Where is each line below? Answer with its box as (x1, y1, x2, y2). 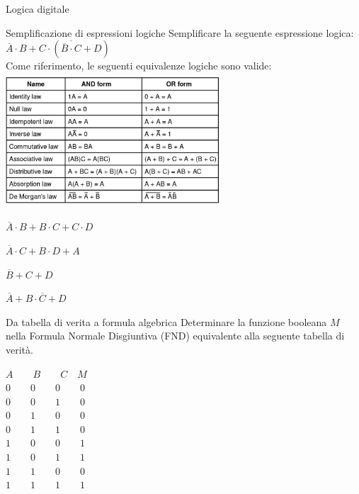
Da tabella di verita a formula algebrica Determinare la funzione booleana (6, 314, 327, 329)
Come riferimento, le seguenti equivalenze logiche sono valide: (6, 58, 272, 73)
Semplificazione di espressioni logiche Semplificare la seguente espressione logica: (6, 25, 354, 40)
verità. (6, 342, 33, 357)
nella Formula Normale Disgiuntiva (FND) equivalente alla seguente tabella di (6, 328, 345, 343)
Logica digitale (6, 1, 69, 16)
